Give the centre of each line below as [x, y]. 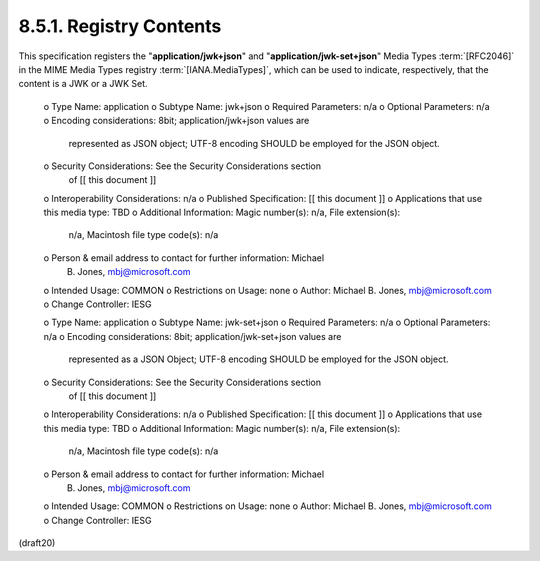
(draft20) [37, 543]
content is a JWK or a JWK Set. [83, 84]
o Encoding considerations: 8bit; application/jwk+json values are [176, 121]
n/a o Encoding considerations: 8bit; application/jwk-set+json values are [192, 336]
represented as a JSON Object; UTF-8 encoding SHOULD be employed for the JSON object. [258, 359]
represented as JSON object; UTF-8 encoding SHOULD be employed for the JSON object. [254, 143]
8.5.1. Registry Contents [120, 26]
